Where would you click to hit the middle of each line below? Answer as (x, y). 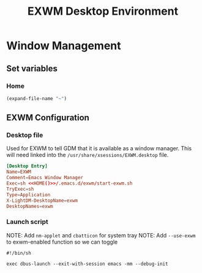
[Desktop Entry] (27, 166)
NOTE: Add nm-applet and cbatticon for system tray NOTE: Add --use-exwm (101, 235)
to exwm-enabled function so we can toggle (62, 242)
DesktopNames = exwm (30, 206)
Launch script (28, 222)
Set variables (32, 68)
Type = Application (28, 194)
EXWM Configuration (48, 118)
